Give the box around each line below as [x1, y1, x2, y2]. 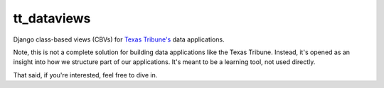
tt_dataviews [13, 11, 91, 26]
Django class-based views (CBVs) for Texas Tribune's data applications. [13, 35, 225, 44]
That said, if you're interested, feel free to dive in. [13, 70, 158, 79]
